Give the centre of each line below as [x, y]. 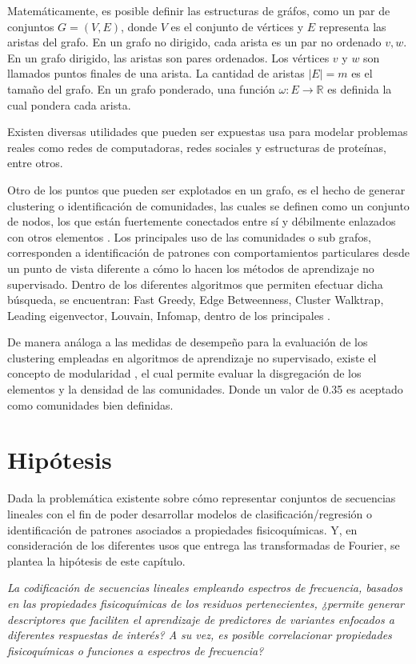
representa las [352, 26]
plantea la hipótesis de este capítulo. [96, 560]
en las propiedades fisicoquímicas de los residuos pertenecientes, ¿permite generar [206, 603]
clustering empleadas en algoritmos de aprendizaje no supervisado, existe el [192, 357]
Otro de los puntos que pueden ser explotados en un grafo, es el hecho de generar [206, 189]
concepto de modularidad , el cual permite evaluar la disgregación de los [184, 373]
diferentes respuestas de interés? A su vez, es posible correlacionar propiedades [200, 635]
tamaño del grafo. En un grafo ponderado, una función [141, 88]
